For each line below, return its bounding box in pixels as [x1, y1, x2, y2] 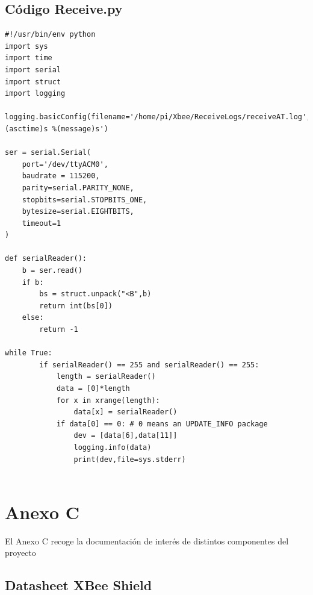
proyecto [5, 546, 36, 559]
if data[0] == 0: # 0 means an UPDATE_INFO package [56, 419, 268, 428]
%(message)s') [52, 124, 108, 133]
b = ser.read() [22, 266, 82, 275]
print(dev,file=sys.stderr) [73, 455, 186, 464]
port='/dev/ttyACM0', [22, 160, 108, 169]
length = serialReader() [56, 372, 156, 381]
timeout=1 [22, 219, 61, 228]
